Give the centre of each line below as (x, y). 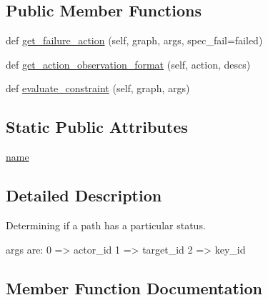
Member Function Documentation (134, 287)
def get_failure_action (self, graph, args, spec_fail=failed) (134, 40)
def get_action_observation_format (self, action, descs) (128, 64)
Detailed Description (84, 195)
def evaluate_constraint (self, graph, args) (98, 88)
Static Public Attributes (97, 127)
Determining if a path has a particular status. (106, 225)
